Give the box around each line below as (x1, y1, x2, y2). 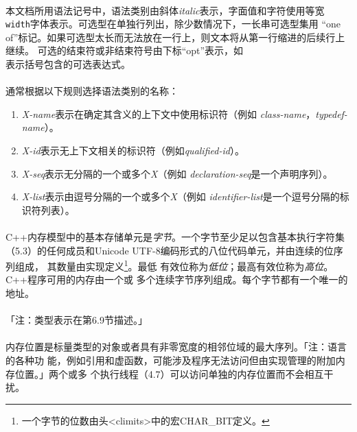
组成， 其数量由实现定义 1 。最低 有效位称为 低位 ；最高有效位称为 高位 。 (14, 257, 334, 273)
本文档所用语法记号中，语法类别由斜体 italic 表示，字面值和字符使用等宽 (5, 3, 325, 17)
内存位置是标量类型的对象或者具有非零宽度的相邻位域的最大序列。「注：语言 (5, 339, 347, 354)
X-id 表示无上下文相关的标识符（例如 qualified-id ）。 (21, 143, 244, 157)
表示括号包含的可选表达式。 (5, 57, 130, 71)
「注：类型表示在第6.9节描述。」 (5, 313, 148, 327)
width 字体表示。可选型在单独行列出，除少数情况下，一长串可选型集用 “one (5, 16, 341, 31)
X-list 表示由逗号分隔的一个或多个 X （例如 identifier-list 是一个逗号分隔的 (21, 189, 340, 204)
